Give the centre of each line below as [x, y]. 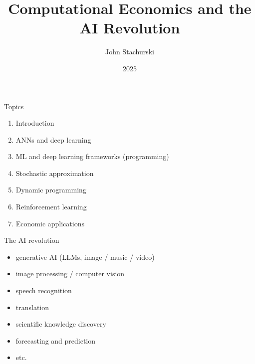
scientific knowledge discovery [61, 324]
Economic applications [50, 223]
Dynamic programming [51, 190]
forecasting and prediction [56, 340]
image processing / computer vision [70, 273]
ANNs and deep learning [53, 139]
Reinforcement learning [51, 207]
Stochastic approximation [55, 173]
